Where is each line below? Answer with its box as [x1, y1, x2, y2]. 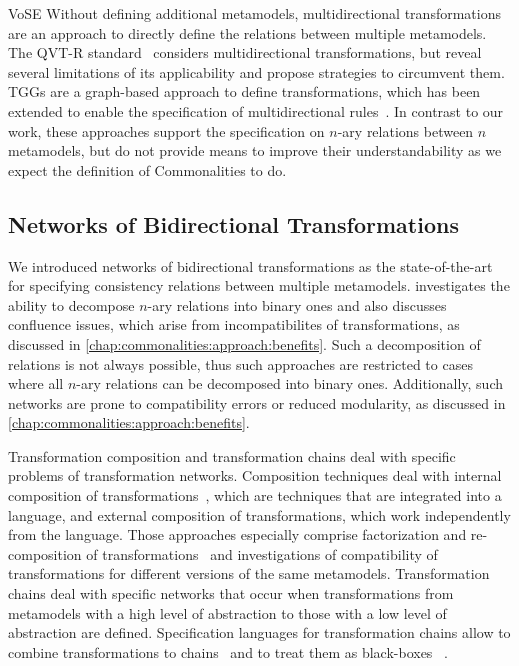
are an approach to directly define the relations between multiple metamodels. [8, 22, 487, 43]
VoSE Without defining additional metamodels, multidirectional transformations [8, 3, 501, 23]
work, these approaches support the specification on [8, 120, 325, 141]
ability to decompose [8, 294, 135, 315]
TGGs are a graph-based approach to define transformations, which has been [8, 81, 481, 102]
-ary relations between [337, 120, 474, 141]
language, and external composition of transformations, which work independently [8, 504, 511, 525]
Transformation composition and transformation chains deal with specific [8, 445, 456, 466]
